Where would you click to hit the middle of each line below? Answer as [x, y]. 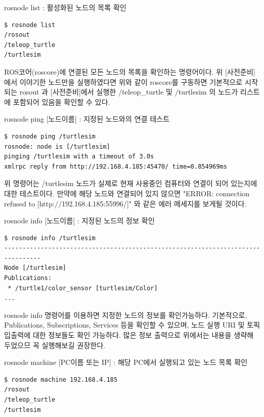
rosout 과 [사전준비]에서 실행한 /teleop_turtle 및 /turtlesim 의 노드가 [129, 92]
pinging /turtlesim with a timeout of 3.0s [79, 157]
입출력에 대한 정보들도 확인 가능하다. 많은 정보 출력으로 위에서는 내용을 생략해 [129, 335]
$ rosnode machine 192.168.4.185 [61, 379]
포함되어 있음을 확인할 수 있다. [62, 101]
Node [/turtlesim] [35, 268]
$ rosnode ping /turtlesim [50, 136]
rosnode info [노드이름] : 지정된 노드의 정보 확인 [79, 221]
